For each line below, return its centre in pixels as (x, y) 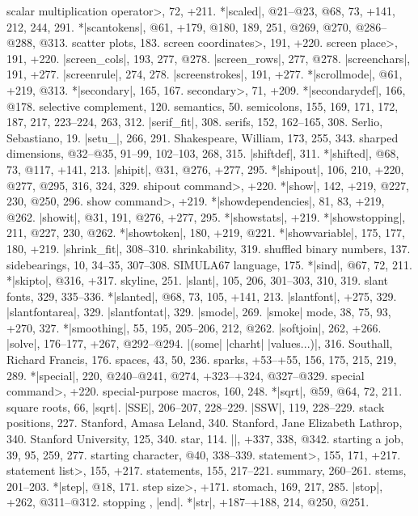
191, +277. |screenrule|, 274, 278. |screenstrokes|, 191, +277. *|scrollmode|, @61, (205, 74)
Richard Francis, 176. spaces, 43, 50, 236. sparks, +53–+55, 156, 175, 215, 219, (202, 360)
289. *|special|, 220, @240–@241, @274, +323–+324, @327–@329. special (186, 375)
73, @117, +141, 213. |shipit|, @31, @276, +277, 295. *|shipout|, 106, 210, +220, (205, 169)
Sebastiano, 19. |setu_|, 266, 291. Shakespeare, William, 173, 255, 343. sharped (203, 137)
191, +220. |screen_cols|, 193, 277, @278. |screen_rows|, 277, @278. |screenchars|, (209, 58)
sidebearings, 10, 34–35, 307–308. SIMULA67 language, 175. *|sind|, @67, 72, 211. (209, 264)
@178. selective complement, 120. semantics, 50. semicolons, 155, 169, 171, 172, (203, 106)
